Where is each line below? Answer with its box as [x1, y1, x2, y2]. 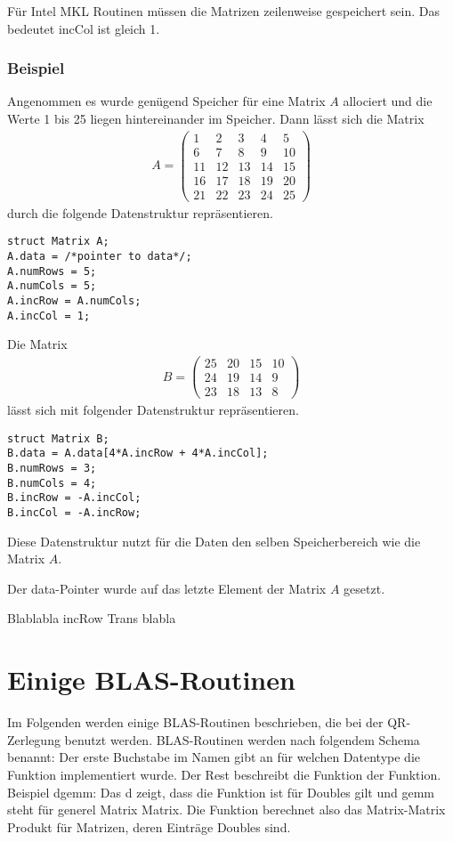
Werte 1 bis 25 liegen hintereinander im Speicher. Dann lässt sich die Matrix [7, 109, 425, 127]
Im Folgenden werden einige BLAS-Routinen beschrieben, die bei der [7, 713, 384, 732]
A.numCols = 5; [7, 279, 97, 293]
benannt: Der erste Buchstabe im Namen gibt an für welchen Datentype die [7, 748, 421, 766]
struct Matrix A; [7, 235, 109, 248]
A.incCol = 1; [7, 309, 91, 322]
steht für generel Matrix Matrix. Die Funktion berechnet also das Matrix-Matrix [7, 800, 446, 819]
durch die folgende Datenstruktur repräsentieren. [7, 203, 273, 222]
